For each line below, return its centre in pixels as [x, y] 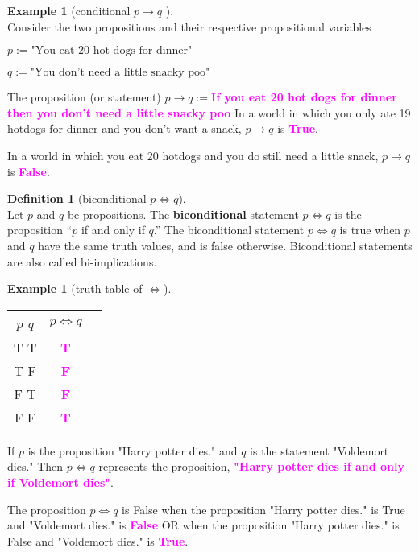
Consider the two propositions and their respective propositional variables [189, 26]
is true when [370, 230]
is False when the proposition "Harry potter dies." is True [263, 509]
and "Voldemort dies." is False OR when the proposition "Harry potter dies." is [203, 525]
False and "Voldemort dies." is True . [98, 540]
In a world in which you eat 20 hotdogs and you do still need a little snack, [193, 155]
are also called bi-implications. [82, 261]
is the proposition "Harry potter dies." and [133, 450]
